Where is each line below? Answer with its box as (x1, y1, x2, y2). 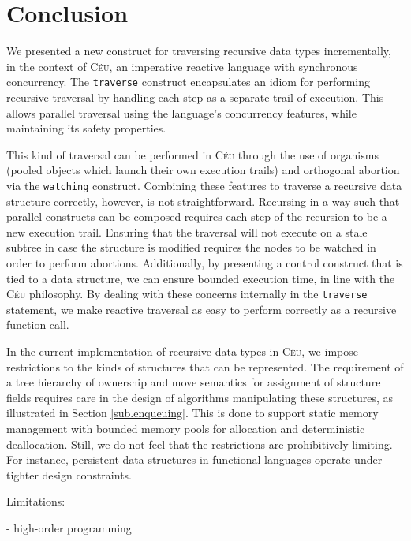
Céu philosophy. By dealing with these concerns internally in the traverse (6, 285, 368, 302)
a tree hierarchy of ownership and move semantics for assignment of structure (6, 374, 381, 390)
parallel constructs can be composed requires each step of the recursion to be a (6, 208, 387, 225)
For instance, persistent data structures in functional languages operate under (6, 451, 383, 468)
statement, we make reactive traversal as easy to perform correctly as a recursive (6, 300, 397, 317)
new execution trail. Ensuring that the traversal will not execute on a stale (6, 223, 368, 240)
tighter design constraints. (6, 466, 132, 483)
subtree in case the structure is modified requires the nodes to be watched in (6, 239, 376, 256)
